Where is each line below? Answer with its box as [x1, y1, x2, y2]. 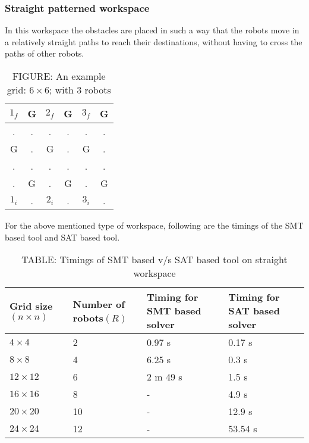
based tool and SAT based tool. [5, 230, 120, 243]
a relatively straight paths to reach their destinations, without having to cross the [5, 35, 302, 48]
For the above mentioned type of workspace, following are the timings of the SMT [5, 219, 304, 231]
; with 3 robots [49, 83, 111, 96]
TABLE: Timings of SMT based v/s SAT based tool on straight [21, 252, 288, 267]
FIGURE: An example [12, 69, 106, 83]
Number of [72, 297, 125, 311]
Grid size [10, 299, 53, 313]
